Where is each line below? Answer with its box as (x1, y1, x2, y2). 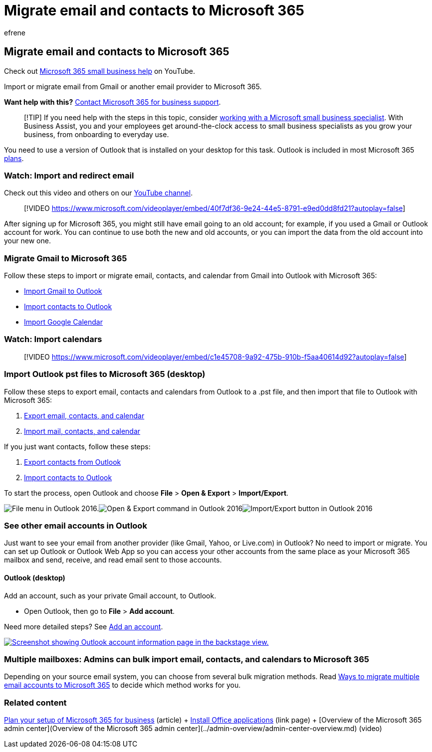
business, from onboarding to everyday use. (24, 130, 169, 139)
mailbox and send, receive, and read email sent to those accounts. (4, 556, 222, 564)
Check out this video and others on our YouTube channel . (4, 188, 193, 197)
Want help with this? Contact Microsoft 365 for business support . (4, 97, 221, 106)
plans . (4, 154, 24, 163)
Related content (4, 697, 67, 708)
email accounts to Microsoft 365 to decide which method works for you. (4, 681, 241, 690)
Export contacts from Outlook (24, 457, 121, 466)
